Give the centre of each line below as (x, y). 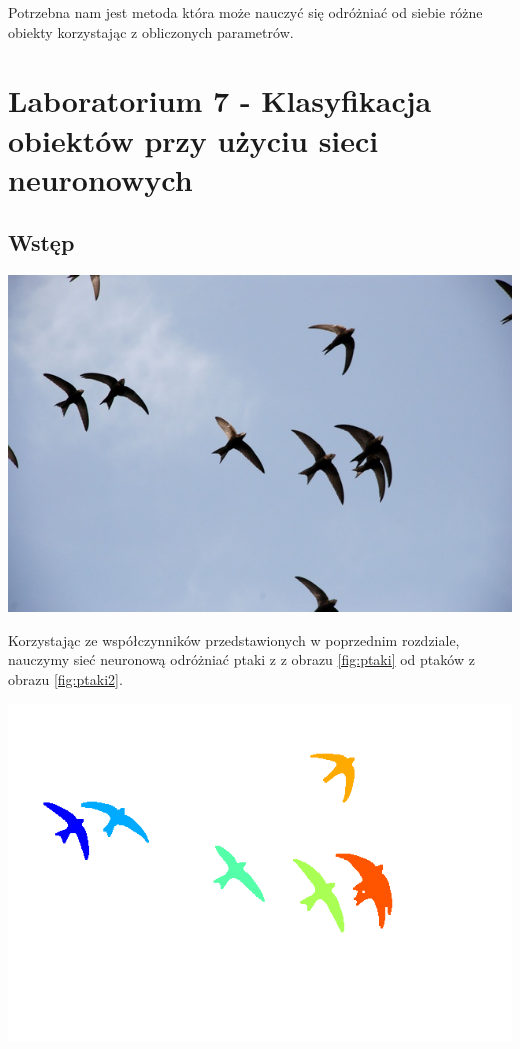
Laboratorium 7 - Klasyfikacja (220, 100)
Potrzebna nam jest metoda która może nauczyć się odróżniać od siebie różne (245, 12)
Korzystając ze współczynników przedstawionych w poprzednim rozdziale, (234, 639)
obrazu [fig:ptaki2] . (65, 678)
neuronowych (100, 178)
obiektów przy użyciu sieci (193, 139)
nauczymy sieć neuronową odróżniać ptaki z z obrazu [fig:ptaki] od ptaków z (241, 659)
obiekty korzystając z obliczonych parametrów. (151, 31)
